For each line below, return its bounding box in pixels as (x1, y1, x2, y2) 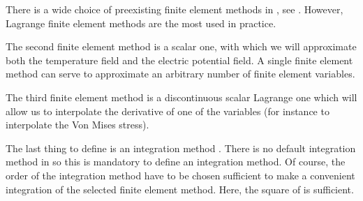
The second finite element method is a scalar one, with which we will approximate (6, 39, 357, 54)
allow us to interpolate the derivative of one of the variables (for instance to (6, 103, 329, 118)
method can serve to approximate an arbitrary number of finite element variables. (6, 66, 355, 81)
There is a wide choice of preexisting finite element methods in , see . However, (6, 2, 343, 16)
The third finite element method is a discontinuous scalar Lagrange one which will (6, 89, 357, 104)
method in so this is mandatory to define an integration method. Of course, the (6, 154, 346, 169)
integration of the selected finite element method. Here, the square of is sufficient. (6, 181, 354, 196)
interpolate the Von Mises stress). (6, 117, 149, 132)
